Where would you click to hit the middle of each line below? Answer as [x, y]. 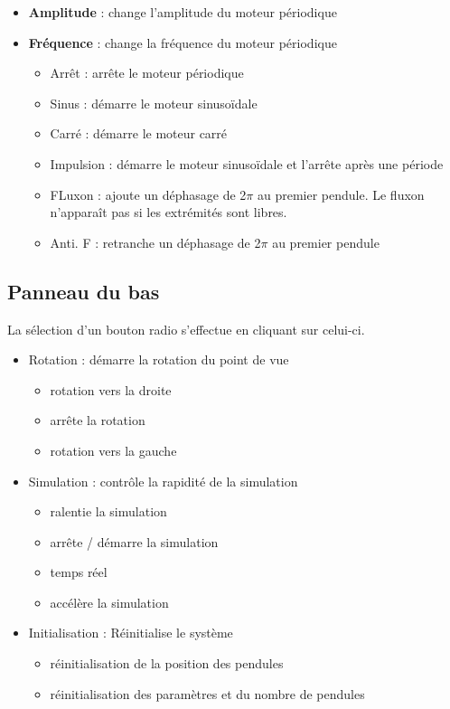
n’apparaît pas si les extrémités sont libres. [169, 212]
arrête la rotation [98, 420]
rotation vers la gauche [113, 450]
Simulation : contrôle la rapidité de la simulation [163, 481]
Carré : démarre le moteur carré [139, 133]
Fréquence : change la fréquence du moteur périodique [183, 42]
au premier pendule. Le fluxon [341, 194]
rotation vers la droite [111, 389]
